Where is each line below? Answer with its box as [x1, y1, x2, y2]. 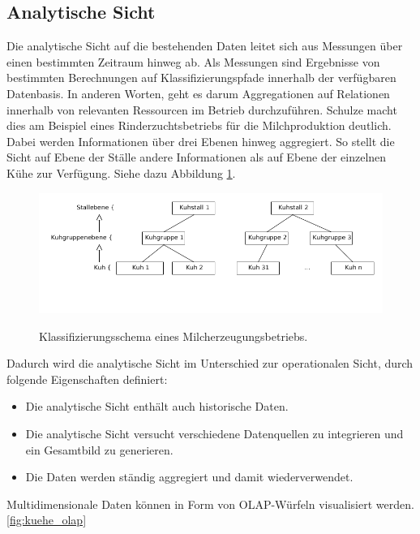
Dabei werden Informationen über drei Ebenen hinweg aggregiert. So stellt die [6, 132, 395, 149]
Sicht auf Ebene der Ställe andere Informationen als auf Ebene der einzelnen [6, 149, 387, 166]
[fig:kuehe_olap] [6, 511, 87, 528]
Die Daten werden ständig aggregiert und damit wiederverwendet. [25, 468, 354, 485]
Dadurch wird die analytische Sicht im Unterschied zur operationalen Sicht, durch [6, 355, 414, 372]
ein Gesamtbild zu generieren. [25, 441, 174, 458]
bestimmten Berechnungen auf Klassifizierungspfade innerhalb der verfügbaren [6, 69, 396, 86]
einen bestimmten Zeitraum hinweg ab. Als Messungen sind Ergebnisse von [6, 53, 380, 70]
